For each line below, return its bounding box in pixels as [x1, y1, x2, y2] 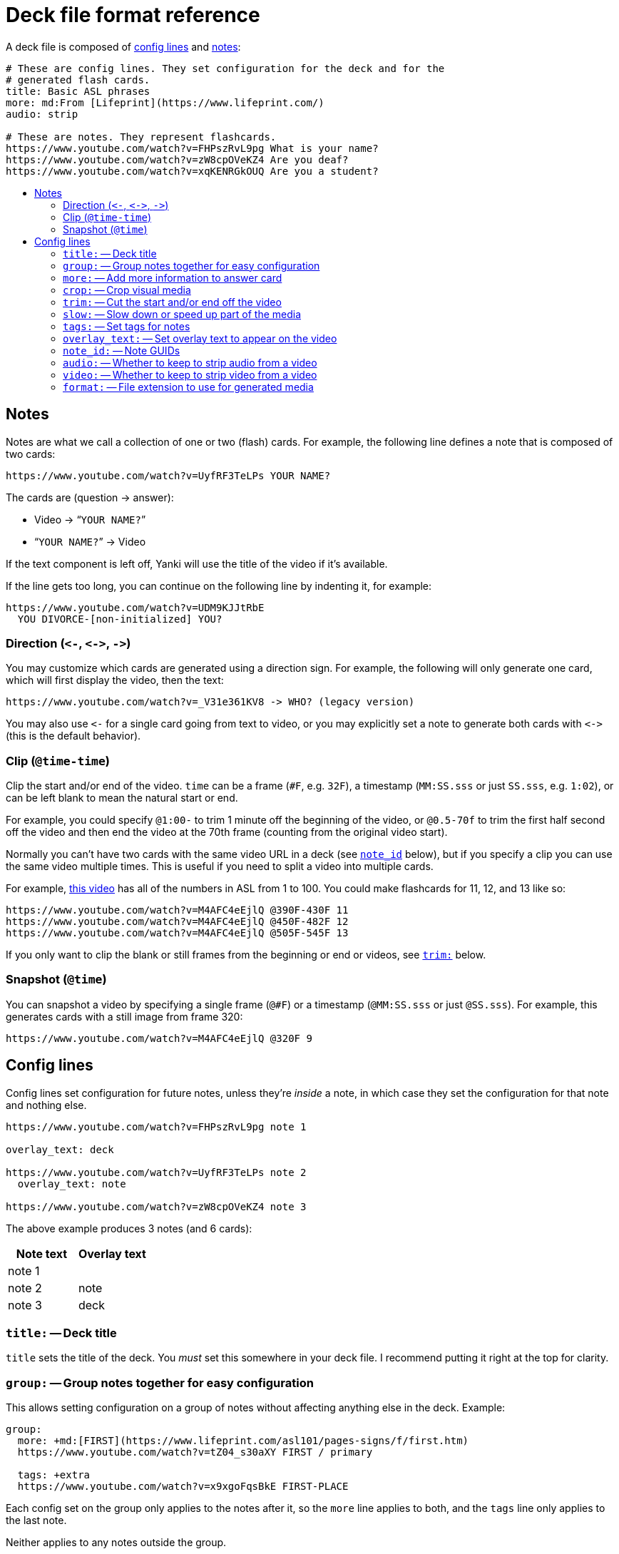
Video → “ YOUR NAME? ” [34, 513, 146, 526]
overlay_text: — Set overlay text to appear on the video [63, 332, 337, 344]
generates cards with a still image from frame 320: [6, 1010, 243, 1023]
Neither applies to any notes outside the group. [6, 1536, 227, 1549]
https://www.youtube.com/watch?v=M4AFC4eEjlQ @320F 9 [6, 1032, 312, 1044]
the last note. [6, 1514, 67, 1527]
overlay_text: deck [6, 1143, 114, 1155]
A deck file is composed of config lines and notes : [6, 40, 241, 53]
